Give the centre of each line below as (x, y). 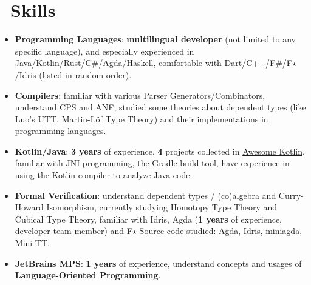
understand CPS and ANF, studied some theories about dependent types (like (160, 107)
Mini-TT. (32, 243)
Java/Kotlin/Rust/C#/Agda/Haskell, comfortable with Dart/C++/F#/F (154, 63)
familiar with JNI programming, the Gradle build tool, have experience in (152, 163)
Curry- (291, 195)
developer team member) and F (73, 231)
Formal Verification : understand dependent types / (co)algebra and (145, 195)
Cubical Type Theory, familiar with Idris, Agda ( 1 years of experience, (149, 219)
